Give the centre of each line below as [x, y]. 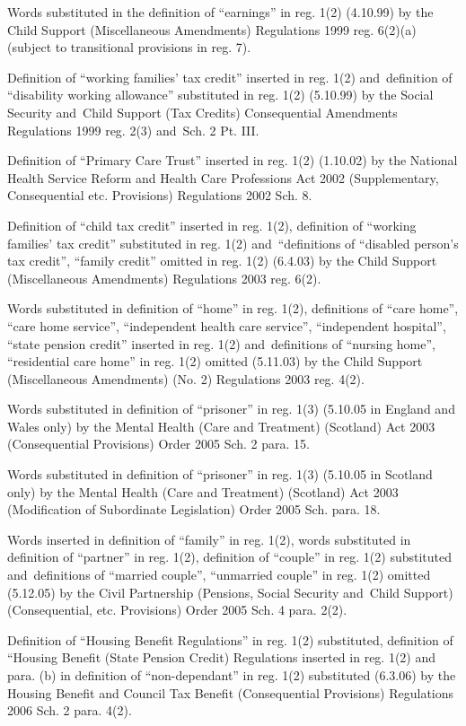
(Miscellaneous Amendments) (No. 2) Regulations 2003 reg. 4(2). [186, 378]
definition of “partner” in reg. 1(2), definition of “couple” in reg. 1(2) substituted [230, 557]
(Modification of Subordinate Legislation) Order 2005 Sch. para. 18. [194, 509]
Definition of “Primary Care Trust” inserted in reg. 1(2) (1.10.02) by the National [233, 160]
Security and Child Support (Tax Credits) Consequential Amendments [202, 112]
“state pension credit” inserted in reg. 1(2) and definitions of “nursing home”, [221, 343]
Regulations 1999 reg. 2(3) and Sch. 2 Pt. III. [133, 130]
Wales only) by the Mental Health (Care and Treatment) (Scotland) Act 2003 [221, 426]
